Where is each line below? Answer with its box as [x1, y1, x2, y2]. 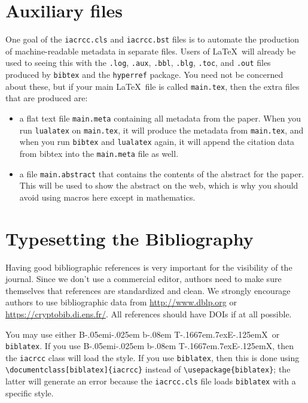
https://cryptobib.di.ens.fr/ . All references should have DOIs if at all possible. [5, 307, 292, 320]
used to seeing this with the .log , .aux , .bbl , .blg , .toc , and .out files [5, 56, 271, 69]
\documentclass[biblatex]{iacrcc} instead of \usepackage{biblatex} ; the [5, 363, 291, 375]
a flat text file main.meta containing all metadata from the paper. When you [19, 111, 301, 124]
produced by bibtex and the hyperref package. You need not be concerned [5, 68, 283, 81]
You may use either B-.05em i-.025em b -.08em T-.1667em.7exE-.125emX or [5, 328, 280, 340]
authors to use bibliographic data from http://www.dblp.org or [5, 296, 237, 308]
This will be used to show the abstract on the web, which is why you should [19, 179, 298, 192]
